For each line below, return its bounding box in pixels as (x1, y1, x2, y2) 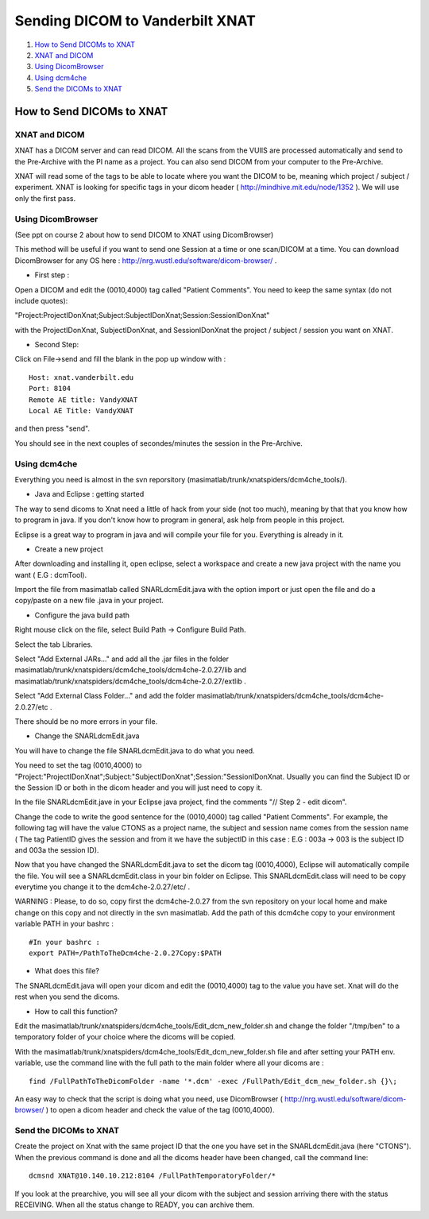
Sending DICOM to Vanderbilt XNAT (14, 12, 256, 29)
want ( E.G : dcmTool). (14, 570, 87, 579)
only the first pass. (14, 193, 76, 203)
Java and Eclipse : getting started (34, 490, 145, 499)
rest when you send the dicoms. (14, 992, 120, 1001)
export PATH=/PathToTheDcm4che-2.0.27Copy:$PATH (29, 949, 222, 958)
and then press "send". (14, 424, 91, 433)
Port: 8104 (29, 384, 71, 393)
